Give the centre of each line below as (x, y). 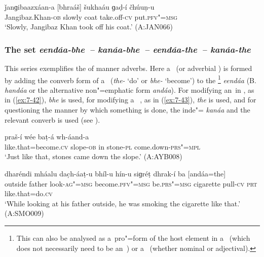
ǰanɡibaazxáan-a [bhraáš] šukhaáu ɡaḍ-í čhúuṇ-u (80, 7)
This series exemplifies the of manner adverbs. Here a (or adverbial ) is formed (128, 68)
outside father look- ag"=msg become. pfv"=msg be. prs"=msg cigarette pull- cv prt (131, 183)
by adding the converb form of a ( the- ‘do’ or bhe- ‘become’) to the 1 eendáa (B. (130, 79)
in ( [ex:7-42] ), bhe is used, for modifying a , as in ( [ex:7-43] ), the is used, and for (130, 100)
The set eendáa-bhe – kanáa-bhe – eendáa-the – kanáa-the (128, 49)
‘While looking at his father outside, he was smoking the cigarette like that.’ (123, 203)
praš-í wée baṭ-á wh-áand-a (47, 137)
